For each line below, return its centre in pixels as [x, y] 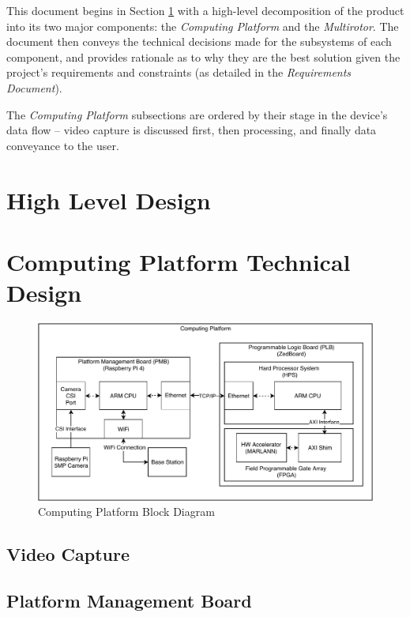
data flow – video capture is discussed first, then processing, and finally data [192, 130]
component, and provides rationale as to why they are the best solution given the [203, 56]
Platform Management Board [129, 601]
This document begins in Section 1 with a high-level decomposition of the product [205, 10]
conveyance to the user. [63, 145]
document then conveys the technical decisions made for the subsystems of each [199, 41]
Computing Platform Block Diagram [126, 512]
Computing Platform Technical [179, 261]
